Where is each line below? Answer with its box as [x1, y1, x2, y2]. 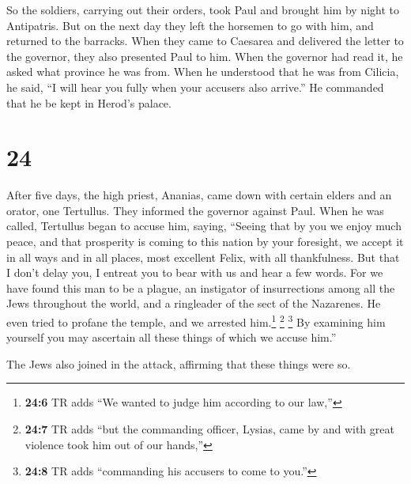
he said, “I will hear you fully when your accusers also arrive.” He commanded [6, 78, 384, 95]
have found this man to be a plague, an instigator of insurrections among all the [6, 279, 395, 296]
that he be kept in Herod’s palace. [6, 94, 172, 111]
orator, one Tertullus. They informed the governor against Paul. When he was [6, 202, 384, 218]
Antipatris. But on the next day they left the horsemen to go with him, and [6, 17, 374, 33]
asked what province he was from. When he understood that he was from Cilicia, [6, 63, 399, 80]
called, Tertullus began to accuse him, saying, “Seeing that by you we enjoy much [6, 217, 402, 234]
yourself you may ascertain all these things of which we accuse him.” [6, 329, 337, 346]
